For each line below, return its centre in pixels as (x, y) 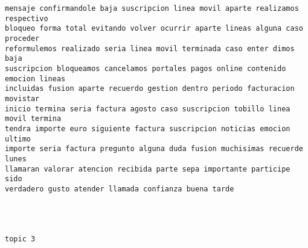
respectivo (27, 18)
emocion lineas (35, 79)
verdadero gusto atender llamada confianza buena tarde (120, 189)
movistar (22, 98)
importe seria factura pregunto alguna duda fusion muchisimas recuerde (154, 149)
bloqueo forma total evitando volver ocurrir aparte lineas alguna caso (154, 29)
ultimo (18, 139)
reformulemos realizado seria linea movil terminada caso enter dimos (150, 48)
